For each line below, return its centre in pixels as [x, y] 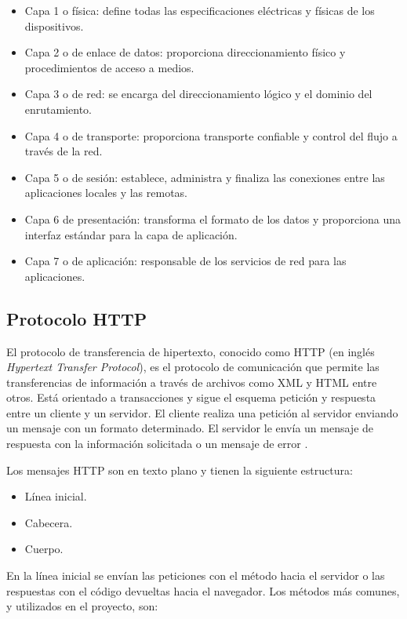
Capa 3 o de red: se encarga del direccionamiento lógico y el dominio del [198, 94]
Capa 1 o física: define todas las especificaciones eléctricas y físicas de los [200, 10]
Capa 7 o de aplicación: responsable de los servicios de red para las [185, 261]
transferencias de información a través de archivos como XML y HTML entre [192, 382]
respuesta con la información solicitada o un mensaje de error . [157, 444]
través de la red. [64, 151]
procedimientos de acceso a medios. [109, 67]
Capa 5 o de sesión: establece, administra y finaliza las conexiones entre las [205, 177]
